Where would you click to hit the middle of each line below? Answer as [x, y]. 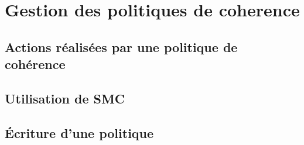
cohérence [35, 64]
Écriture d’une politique [79, 132]
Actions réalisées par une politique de [121, 46]
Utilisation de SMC [65, 98]
